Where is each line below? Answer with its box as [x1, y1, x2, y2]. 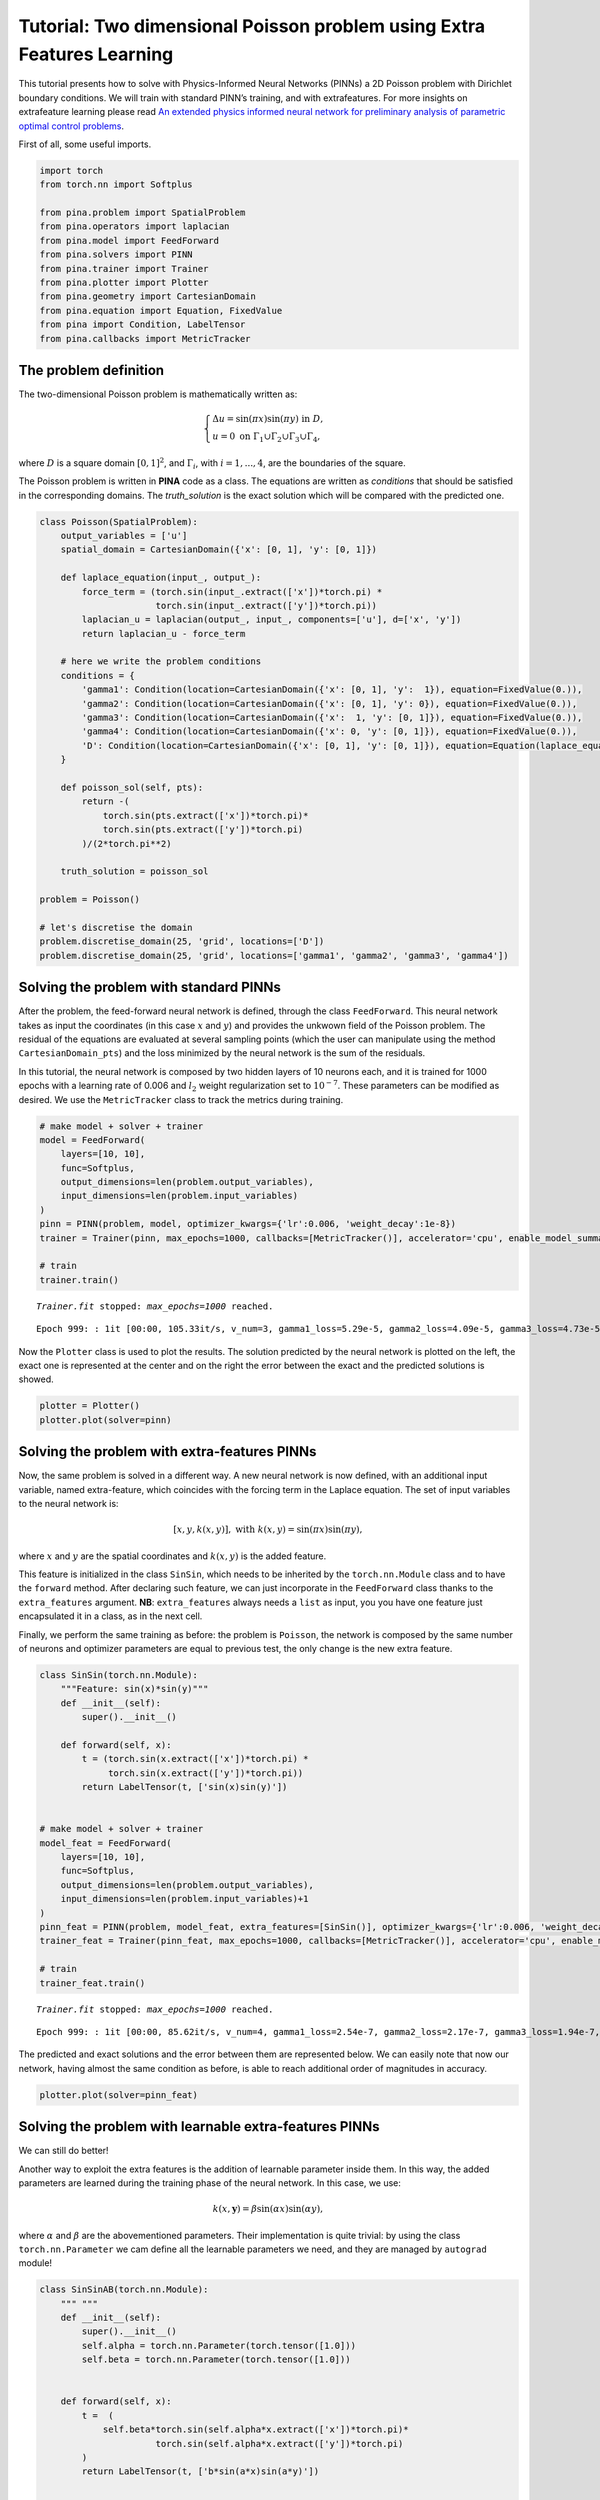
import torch [39, 165, 104, 176]
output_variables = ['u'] [60, 530, 188, 541]
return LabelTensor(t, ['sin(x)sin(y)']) [81, 1781, 288, 1793]
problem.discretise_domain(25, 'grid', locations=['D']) [39, 936, 325, 947]
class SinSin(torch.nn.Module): [39, 1669, 199, 1680]
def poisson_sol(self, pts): [60, 782, 204, 793]
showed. [18, 1373, 54, 1385]
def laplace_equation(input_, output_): [60, 572, 262, 584]
